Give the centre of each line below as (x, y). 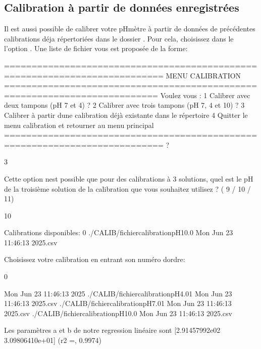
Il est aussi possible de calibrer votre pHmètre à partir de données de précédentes (130, 29)
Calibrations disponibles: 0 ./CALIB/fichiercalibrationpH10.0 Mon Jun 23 (119, 232)
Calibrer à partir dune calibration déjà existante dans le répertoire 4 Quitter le (126, 115)
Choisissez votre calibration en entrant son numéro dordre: (95, 259)
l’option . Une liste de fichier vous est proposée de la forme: (96, 48)
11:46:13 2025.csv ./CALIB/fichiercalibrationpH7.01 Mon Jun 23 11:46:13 (118, 303)
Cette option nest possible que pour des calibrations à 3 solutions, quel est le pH (129, 178)
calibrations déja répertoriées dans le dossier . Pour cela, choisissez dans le (119, 38)
